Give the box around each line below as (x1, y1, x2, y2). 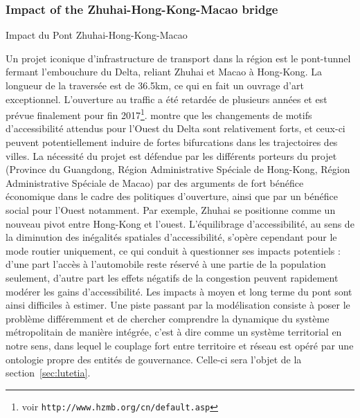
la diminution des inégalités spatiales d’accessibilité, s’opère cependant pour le (6, 230, 337, 244)
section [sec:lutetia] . (6, 365, 91, 380)
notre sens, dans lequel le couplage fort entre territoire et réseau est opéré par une (6, 338, 354, 352)
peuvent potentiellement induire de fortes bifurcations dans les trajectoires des (6, 135, 338, 149)
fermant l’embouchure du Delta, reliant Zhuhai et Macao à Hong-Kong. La (6, 64, 323, 79)
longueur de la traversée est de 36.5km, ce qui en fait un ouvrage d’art (6, 78, 304, 92)
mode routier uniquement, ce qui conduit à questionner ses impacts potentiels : (6, 243, 341, 257)
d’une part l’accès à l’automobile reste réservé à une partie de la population (6, 257, 326, 271)
